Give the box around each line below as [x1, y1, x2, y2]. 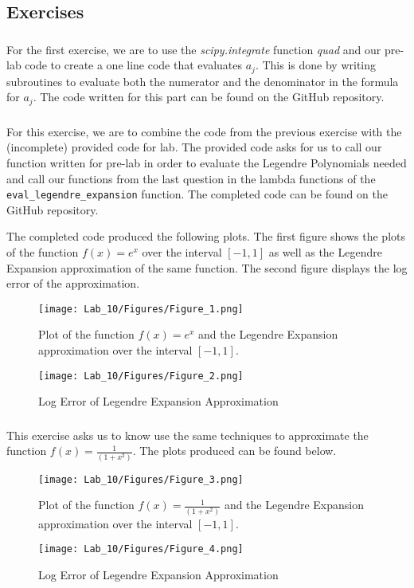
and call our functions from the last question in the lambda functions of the [6, 170, 376, 186]
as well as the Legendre [268, 243, 382, 260]
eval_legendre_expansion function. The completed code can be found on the [6, 186, 388, 202]
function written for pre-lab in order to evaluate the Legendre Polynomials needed [6, 154, 407, 171]
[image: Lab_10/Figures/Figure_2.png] [38, 370, 244, 382]
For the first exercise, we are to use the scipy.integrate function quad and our [6, 41, 381, 57]
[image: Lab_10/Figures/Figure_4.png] [38, 543, 244, 555]
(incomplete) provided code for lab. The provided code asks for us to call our [6, 139, 382, 155]
